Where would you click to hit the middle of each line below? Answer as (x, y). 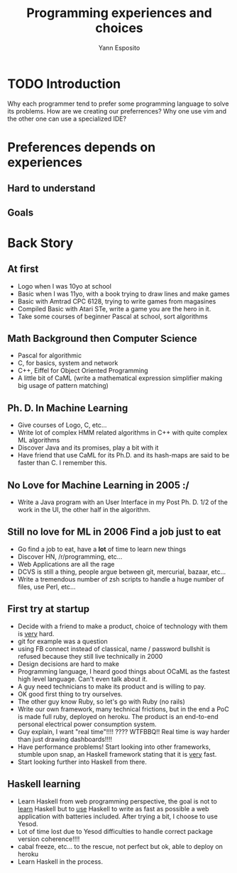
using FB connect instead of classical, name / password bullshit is (114, 649)
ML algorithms (39, 440)
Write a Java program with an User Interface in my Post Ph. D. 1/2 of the (123, 502)
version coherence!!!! (49, 839)
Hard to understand (51, 188)
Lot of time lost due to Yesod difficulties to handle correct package (115, 831)
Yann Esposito (119, 48)
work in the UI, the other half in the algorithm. (84, 510)
